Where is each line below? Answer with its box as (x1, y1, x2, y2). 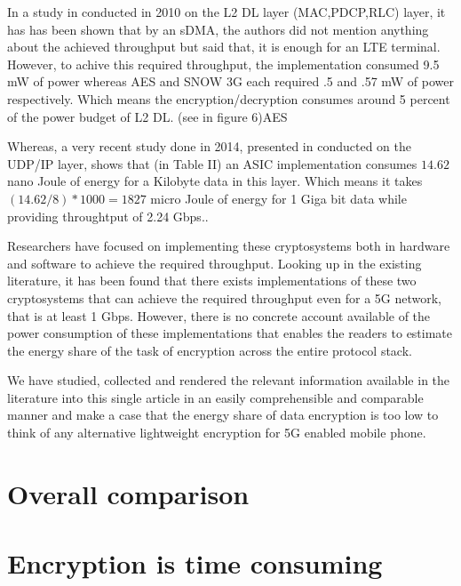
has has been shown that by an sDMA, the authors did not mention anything (7, 20, 429, 38)
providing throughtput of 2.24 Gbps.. (7, 206, 209, 225)
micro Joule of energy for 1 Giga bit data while (150, 189, 407, 207)
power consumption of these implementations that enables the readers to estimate (7, 324, 453, 342)
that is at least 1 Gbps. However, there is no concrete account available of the (7, 306, 431, 325)
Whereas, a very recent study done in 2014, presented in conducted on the (7, 137, 411, 156)
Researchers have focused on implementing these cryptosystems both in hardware (7, 237, 450, 255)
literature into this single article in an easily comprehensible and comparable (7, 388, 424, 406)
